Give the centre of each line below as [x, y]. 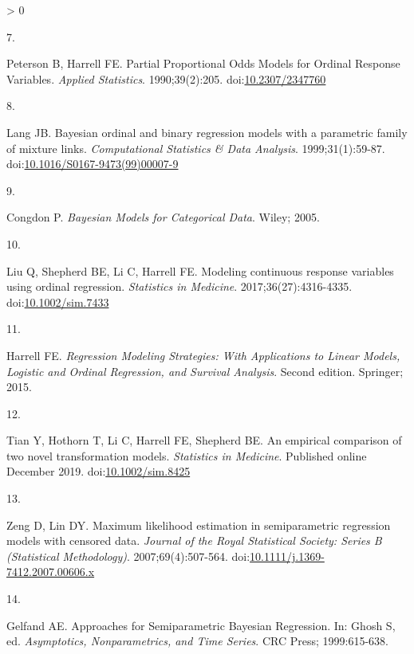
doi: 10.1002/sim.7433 [58, 302]
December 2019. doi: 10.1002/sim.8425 [99, 471]
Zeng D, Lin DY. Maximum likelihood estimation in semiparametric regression [199, 525]
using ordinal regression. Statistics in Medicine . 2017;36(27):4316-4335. [179, 286]
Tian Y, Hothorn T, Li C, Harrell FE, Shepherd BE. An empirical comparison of [204, 440]
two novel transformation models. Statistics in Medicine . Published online [187, 455]
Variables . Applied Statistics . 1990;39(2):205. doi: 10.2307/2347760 [166, 78]
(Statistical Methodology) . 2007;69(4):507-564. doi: [128, 556]
